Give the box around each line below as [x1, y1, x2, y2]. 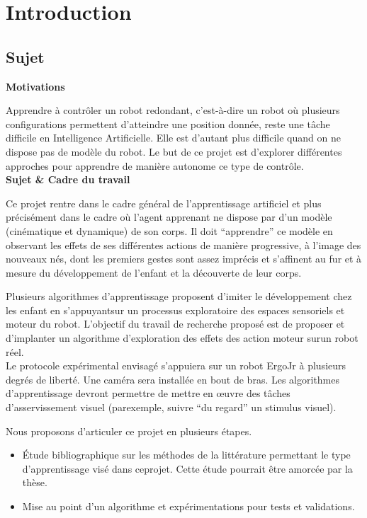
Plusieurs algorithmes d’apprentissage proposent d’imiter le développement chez [6, 289, 352, 304]
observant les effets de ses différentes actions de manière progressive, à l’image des [6, 237, 361, 252]
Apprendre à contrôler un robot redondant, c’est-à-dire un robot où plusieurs [6, 103, 340, 117]
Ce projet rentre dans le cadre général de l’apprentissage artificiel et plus [6, 195, 322, 210]
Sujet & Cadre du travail [6, 172, 130, 187]
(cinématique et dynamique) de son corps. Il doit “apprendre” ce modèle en [6, 223, 333, 238]
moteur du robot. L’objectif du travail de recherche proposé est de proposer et [6, 316, 345, 331]
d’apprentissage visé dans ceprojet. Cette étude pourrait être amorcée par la [22, 461, 353, 476]
